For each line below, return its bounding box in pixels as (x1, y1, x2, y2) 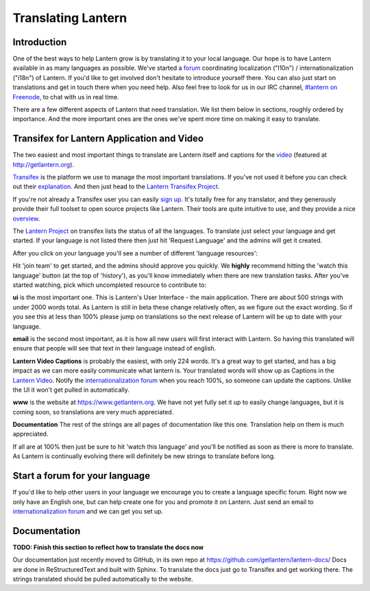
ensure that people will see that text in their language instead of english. (12, 344, 217, 353)
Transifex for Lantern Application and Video (12, 133, 204, 144)
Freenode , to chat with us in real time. (12, 92, 119, 101)
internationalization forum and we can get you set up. (12, 507, 164, 515)
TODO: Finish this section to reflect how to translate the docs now (12, 543, 204, 551)
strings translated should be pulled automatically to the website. (12, 575, 193, 583)
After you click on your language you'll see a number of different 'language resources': (12, 249, 258, 257)
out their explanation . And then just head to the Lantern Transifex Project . (12, 182, 220, 191)
